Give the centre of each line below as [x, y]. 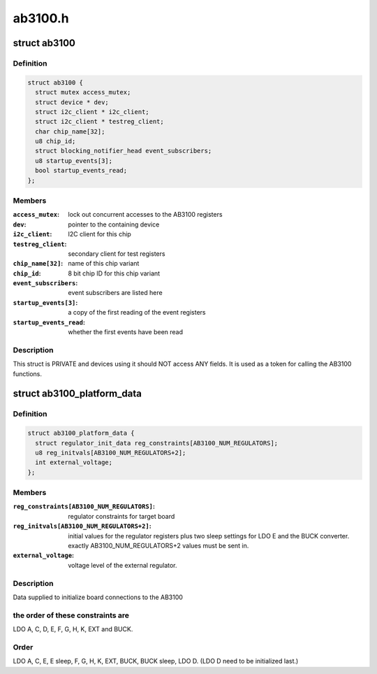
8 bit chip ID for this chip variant [114, 273]
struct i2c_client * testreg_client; [99, 122]
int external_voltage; [74, 463]
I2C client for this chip [100, 234]
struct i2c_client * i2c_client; [92, 112]
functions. [27, 373]
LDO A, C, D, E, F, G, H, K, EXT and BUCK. [73, 629]
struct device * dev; [72, 102]
